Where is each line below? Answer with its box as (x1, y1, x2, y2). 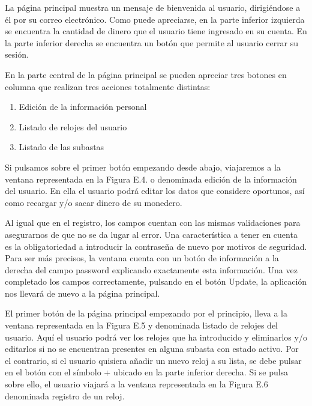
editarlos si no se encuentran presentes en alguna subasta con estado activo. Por (5, 342, 299, 355)
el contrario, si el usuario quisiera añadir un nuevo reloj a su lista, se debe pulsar (5, 354, 302, 366)
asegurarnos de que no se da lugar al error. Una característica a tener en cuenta (5, 228, 298, 240)
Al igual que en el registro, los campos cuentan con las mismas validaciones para (5, 216, 301, 229)
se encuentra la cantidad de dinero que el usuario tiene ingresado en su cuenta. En (5, 25, 307, 37)
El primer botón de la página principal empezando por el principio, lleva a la (5, 307, 288, 320)
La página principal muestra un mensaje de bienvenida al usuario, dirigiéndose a (5, 1, 301, 13)
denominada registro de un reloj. (5, 389, 125, 402)
